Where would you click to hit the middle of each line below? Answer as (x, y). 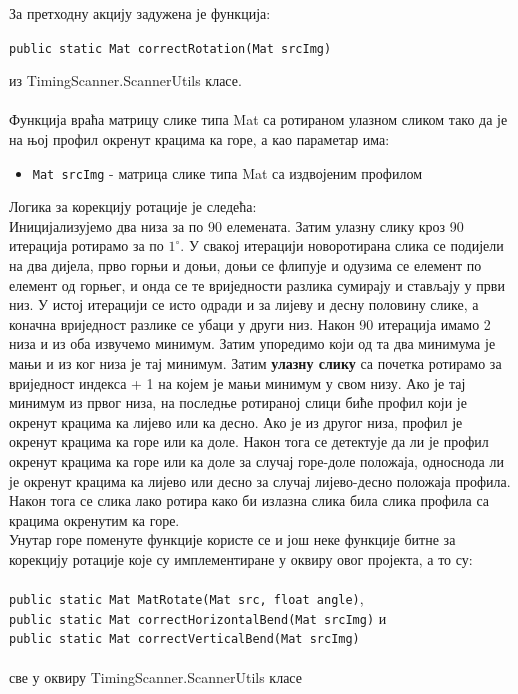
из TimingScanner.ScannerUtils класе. (125, 80)
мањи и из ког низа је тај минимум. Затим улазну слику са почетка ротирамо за (255, 363)
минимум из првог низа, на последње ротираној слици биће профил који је (238, 402)
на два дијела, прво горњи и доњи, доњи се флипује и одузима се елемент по (245, 265)
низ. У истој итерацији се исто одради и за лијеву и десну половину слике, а (244, 304)
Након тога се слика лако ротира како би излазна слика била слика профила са (249, 500)
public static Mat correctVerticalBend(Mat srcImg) (184, 639)
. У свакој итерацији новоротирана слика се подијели (342, 245)
